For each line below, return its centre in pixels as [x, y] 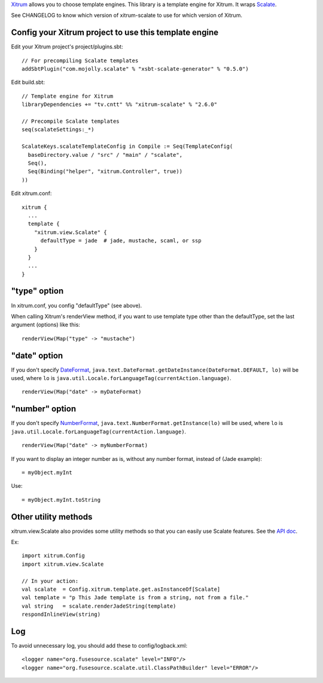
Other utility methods [52, 517]
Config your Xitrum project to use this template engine [115, 33]
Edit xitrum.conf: [31, 193]
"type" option [37, 291]
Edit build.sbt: [28, 82]
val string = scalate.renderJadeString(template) [99, 606]
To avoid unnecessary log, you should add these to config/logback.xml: [99, 646]
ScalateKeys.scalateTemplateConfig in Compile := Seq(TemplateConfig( [127, 146]
